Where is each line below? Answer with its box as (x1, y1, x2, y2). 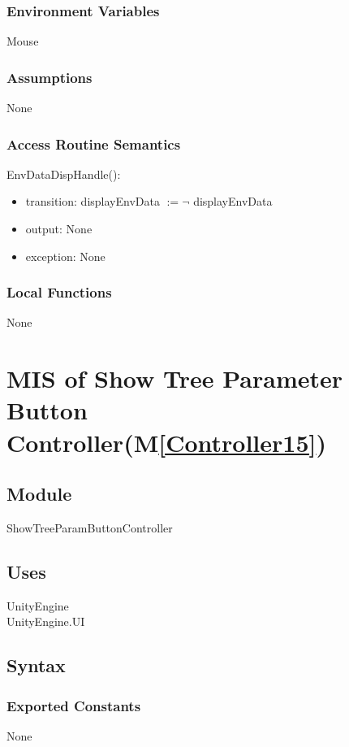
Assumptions (6, 67, 93, 87)
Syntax (6, 653, 66, 678)
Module (6, 481, 72, 506)
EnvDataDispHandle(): (6, 165, 121, 182)
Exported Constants (6, 695, 141, 715)
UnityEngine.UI (6, 613, 85, 630)
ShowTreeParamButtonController (6, 519, 173, 536)
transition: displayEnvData (25, 193, 160, 210)
